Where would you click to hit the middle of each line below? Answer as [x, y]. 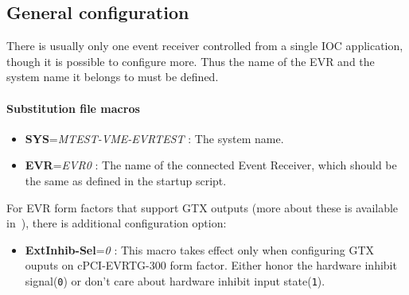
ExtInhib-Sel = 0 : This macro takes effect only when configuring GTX [200, 249]
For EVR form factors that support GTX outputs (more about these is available [203, 207]
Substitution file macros [73, 108]
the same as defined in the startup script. [126, 180]
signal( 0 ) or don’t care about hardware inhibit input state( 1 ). [175, 280]
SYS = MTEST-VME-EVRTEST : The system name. [154, 138]
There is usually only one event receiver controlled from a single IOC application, [205, 46]
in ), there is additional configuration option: [117, 223]
